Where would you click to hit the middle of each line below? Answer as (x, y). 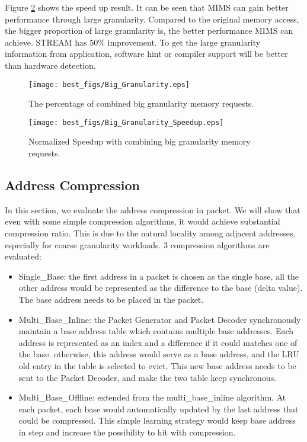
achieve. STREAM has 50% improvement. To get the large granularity (133, 42)
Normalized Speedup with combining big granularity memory (140, 141)
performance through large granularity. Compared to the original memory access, (152, 19)
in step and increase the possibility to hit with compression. (127, 432)
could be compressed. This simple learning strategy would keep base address (157, 420)
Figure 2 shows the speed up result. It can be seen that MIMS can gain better (147, 7)
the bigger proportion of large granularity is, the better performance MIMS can (149, 31)
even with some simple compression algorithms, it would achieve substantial (143, 221)
